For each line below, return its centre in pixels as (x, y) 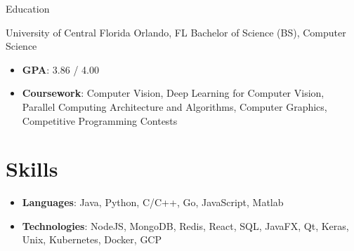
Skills (32, 169)
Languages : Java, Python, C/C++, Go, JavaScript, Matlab (153, 202)
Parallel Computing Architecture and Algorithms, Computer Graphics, (175, 106)
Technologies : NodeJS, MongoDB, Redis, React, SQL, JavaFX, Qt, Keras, (185, 225)
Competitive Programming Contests (100, 120)
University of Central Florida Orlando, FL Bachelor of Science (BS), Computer (176, 32)
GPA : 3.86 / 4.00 (60, 69)
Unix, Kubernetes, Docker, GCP (92, 239)
